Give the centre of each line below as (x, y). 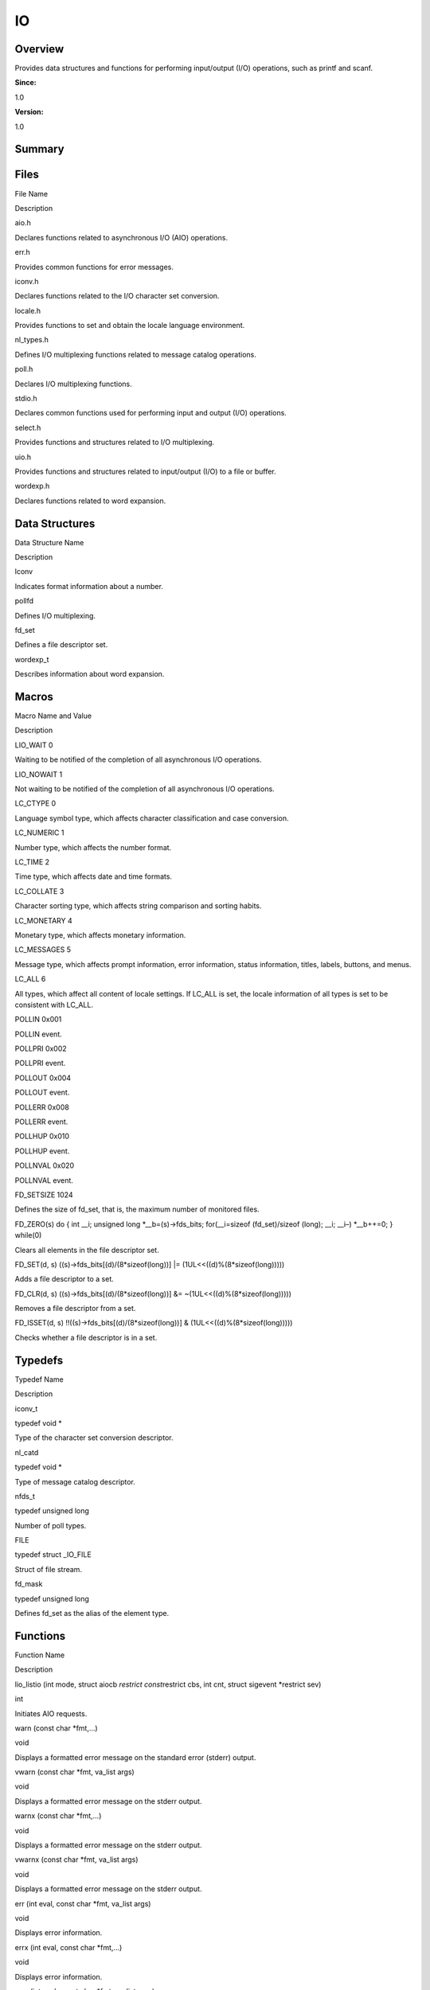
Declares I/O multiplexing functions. (74, 384)
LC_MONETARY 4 (44, 920)
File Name (31, 193)
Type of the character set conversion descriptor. (94, 1438)
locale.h (28, 310)
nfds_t (25, 1496)
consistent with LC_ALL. (54, 1005)
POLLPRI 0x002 (41, 1049)
